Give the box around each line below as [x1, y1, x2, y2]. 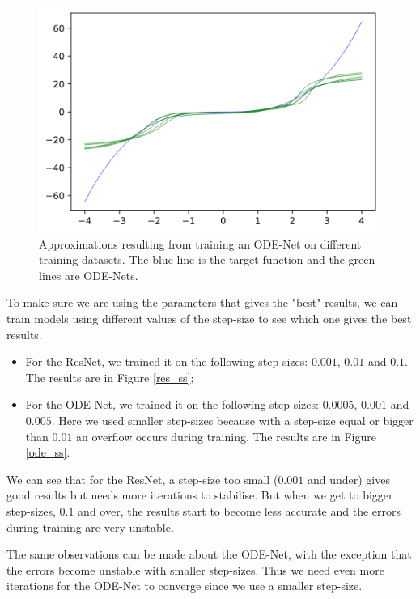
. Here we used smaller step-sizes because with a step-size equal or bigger [51, 411, 414, 428]
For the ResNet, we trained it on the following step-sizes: [25, 353, 308, 370]
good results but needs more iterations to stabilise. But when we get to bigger [6, 486, 393, 503]
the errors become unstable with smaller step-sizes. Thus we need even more [6, 561, 384, 578]
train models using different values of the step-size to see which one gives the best [6, 309, 412, 326]
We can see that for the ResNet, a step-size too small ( [6, 470, 278, 487]
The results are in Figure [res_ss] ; [25, 368, 194, 385]
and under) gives [307, 470, 390, 487]
